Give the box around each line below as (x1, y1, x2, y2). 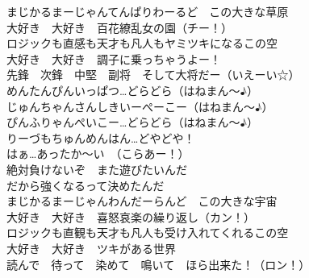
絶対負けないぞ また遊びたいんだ (6, 160, 187, 177)
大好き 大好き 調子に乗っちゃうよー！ (6, 50, 221, 67)
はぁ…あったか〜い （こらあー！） (6, 145, 190, 162)
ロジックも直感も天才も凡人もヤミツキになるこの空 (6, 35, 278, 52)
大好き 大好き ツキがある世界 (6, 239, 176, 256)
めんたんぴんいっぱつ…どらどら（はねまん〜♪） (6, 81, 258, 98)
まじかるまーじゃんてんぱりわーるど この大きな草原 (6, 3, 289, 19)
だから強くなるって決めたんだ (6, 176, 165, 193)
